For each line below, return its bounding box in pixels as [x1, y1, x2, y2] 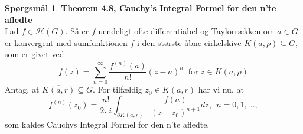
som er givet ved [5, 48, 64, 60]
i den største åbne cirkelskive [137, 36, 242, 48]
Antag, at [5, 83, 40, 96]
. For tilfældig [93, 83, 142, 96]
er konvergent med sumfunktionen [5, 36, 128, 48]
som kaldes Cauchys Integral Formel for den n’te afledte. [5, 118, 210, 130]
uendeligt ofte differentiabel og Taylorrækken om [98, 25, 275, 37]
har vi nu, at [198, 83, 244, 96]
